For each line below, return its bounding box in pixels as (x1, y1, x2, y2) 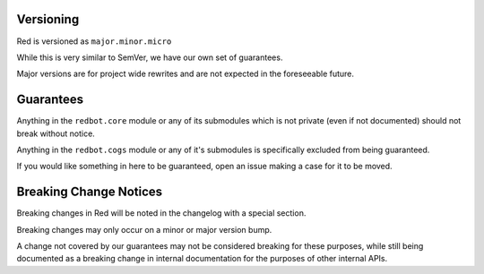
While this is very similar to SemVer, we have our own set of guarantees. (16, 52, 283, 63)
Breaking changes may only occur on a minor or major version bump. (16, 224, 272, 235)
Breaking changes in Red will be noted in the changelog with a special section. (16, 208, 307, 218)
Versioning (16, 12, 80, 27)
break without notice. (16, 128, 96, 139)
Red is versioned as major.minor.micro (16, 36, 172, 47)
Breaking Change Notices (16, 184, 163, 200)
